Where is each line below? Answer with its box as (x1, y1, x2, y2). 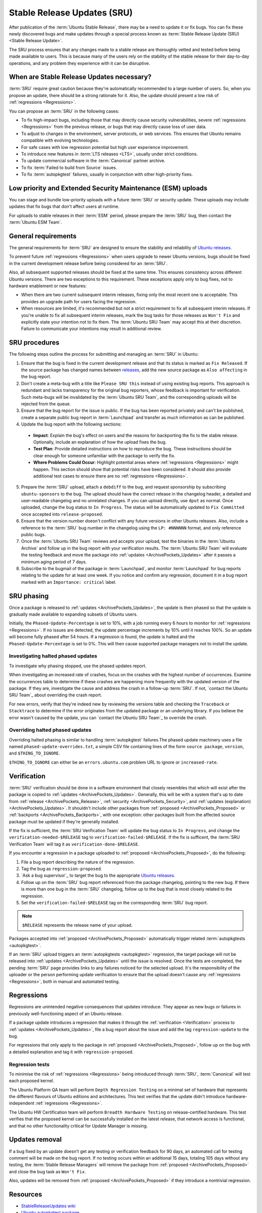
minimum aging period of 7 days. (21, 558, 87, 565)
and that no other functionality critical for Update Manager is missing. (9, 1123, 148, 1129)
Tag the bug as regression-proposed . (21, 866, 102, 872)
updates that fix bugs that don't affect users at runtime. (9, 204, 120, 210)
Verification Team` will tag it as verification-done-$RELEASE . (9, 841, 139, 847)
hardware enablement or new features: (9, 283, 87, 289)
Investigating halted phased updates (9, 653, 98, 659)
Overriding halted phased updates (9, 727, 92, 734)
